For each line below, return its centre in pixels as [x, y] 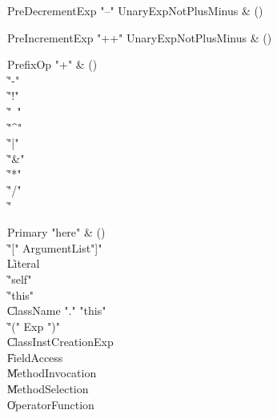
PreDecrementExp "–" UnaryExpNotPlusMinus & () [135, 10]
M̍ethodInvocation [52, 373]
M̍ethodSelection [48, 389]
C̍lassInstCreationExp [60, 342]
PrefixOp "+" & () [52, 64]
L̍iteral [24, 263]
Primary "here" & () [56, 232]
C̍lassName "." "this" [57, 311]
